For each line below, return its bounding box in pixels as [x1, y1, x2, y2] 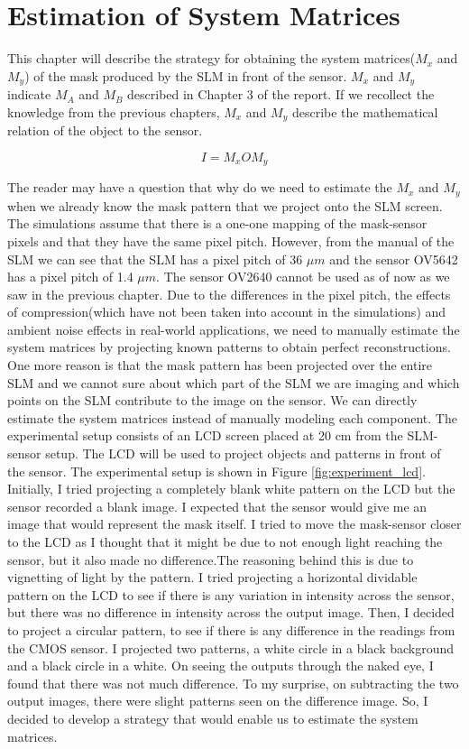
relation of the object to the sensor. [7, 121, 203, 140]
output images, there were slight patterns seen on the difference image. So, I [7, 691, 428, 710]
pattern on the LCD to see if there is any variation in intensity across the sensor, [7, 585, 455, 604]
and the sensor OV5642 [329, 249, 458, 268]
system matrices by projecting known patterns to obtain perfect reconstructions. [7, 338, 451, 356]
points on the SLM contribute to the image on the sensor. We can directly [7, 391, 418, 410]
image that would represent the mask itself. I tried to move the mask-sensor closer [7, 514, 462, 533]
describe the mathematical [291, 102, 438, 121]
